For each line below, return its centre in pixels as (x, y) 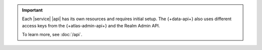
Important (33, 10)
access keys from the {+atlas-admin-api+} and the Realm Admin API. (91, 25)
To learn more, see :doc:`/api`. (52, 35)
